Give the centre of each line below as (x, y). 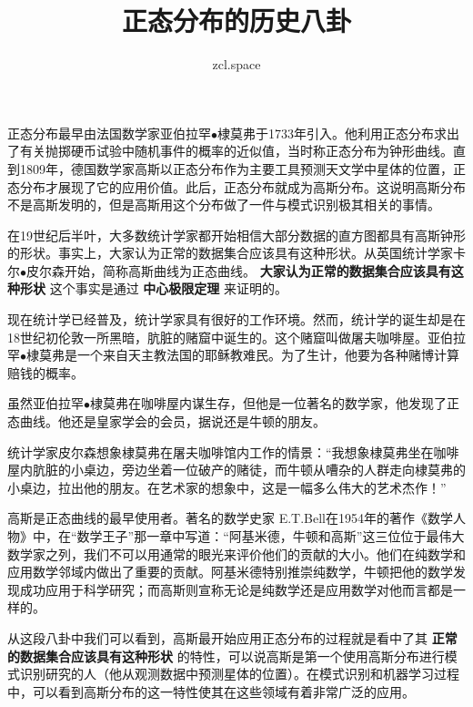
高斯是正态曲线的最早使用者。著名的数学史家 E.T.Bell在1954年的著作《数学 (230, 518)
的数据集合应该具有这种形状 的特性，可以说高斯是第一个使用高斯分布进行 (226, 656)
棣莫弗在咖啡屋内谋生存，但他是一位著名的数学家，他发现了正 (275, 403)
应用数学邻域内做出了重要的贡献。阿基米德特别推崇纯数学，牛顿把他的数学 (230, 572)
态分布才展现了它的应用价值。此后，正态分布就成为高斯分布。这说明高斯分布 (236, 186)
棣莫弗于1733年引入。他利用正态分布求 (332, 133)
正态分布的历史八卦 (236, 20)
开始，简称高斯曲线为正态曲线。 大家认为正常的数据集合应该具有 (257, 270)
